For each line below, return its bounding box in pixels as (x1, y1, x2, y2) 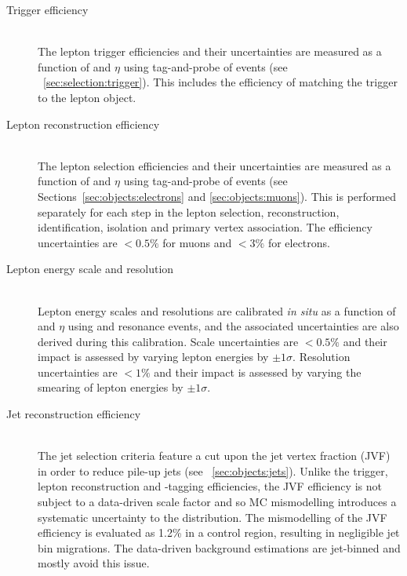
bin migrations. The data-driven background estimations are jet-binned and (38, 539, 401, 556)
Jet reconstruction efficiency (6, 406, 141, 422)
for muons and (162, 234, 232, 250)
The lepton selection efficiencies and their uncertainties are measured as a (38, 157, 391, 173)
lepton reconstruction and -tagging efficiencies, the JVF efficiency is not (38, 478, 382, 494)
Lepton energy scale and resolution (6, 261, 174, 277)
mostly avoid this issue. (38, 555, 150, 571)
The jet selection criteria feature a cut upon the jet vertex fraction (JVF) (38, 447, 391, 464)
